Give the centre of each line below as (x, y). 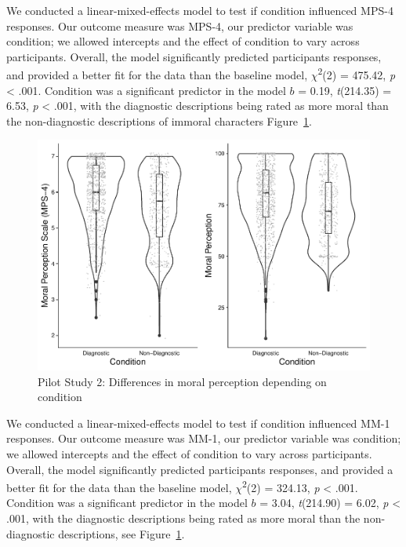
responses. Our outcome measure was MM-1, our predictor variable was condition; (204, 438)
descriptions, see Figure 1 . (121, 533)
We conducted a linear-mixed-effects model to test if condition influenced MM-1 (198, 423)
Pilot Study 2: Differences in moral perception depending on (182, 381)
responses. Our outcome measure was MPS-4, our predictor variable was (180, 26)
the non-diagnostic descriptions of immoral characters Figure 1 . (159, 120)
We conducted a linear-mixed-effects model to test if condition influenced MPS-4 (200, 10)
